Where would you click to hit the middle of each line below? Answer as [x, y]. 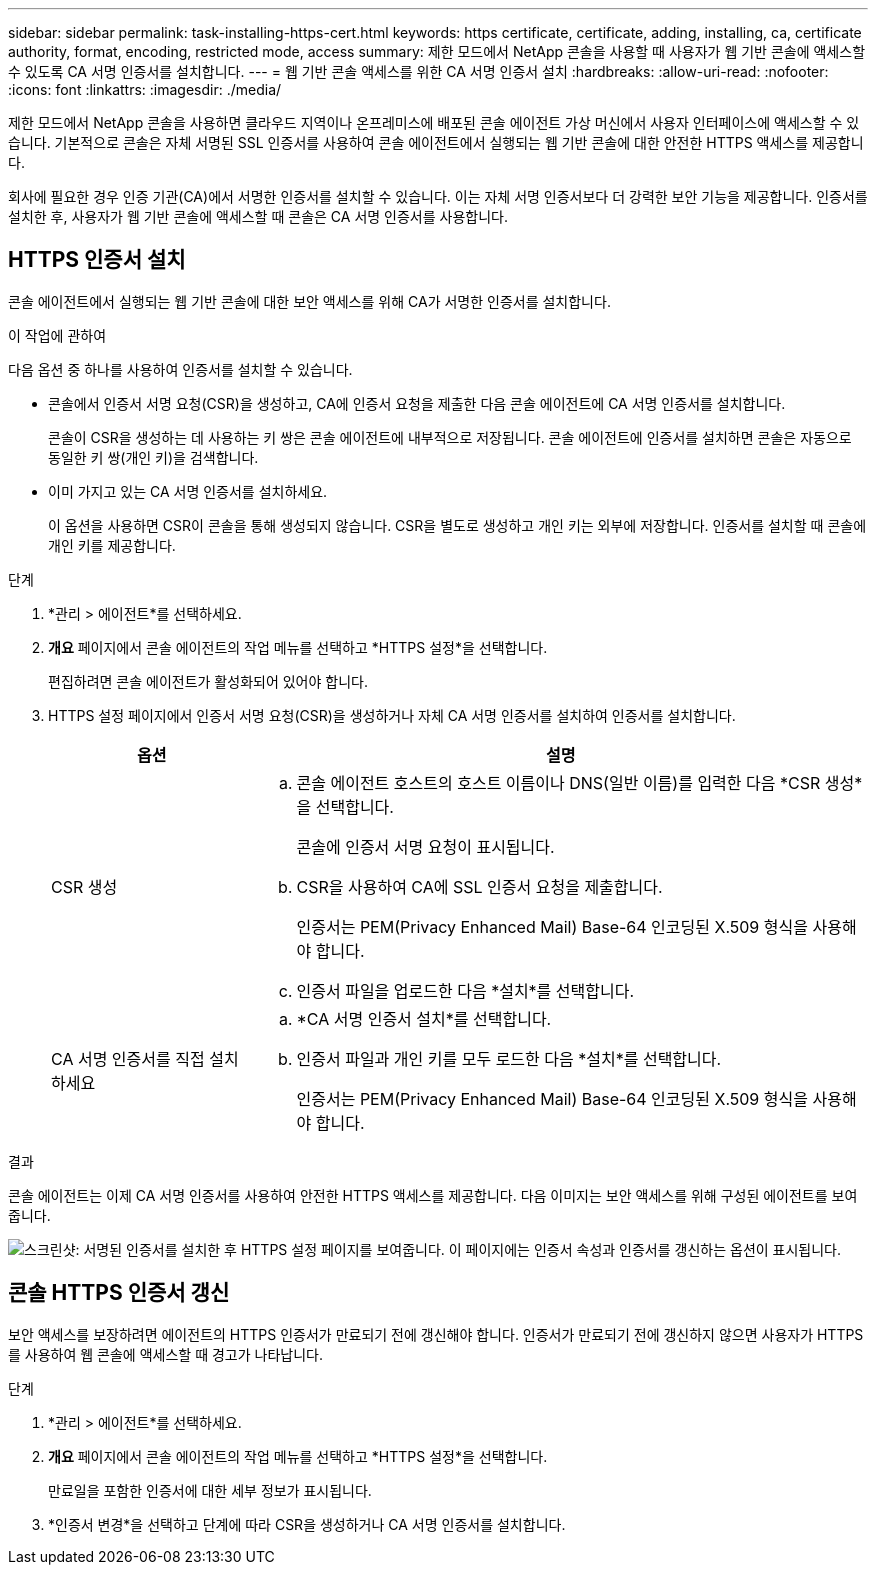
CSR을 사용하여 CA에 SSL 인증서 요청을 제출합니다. [479, 886]
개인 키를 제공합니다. [112, 545]
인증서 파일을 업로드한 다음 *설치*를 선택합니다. [465, 990]
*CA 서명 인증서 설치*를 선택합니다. [424, 1018]
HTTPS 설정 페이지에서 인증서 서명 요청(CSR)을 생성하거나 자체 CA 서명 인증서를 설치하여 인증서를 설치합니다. [392, 715]
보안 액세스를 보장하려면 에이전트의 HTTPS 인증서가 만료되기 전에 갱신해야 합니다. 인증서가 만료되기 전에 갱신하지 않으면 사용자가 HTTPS [436, 1334]
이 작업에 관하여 [57, 335]
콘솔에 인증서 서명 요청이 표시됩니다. [425, 846]
